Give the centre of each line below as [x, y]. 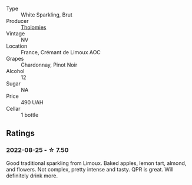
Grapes [15, 59]
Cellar [13, 109]
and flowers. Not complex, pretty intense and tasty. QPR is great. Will [90, 169]
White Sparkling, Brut [47, 15]
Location [17, 46]
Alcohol [15, 71]
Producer [17, 21]
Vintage [16, 34]
